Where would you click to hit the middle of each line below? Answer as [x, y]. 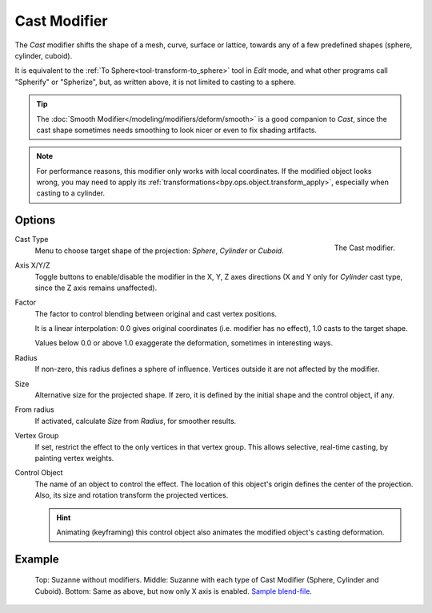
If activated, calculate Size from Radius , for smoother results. [136, 421]
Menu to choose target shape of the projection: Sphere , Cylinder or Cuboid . [159, 250]
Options [35, 220]
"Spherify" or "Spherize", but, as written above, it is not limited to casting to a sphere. [155, 82]
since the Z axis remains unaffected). [96, 288]
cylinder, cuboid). [44, 55]
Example [37, 559]
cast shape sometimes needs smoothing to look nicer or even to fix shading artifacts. [177, 130]
